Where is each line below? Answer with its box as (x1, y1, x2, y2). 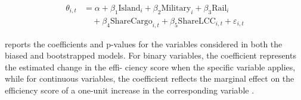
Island (118, 4, 141, 13)
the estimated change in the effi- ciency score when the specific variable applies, (5, 60, 296, 73)
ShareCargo (110, 17, 153, 25)
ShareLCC (178, 17, 216, 25)
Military (161, 4, 191, 13)
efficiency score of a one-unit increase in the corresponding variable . (5, 84, 255, 96)
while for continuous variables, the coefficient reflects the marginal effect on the (5, 72, 294, 85)
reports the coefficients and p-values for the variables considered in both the (5, 37, 283, 50)
